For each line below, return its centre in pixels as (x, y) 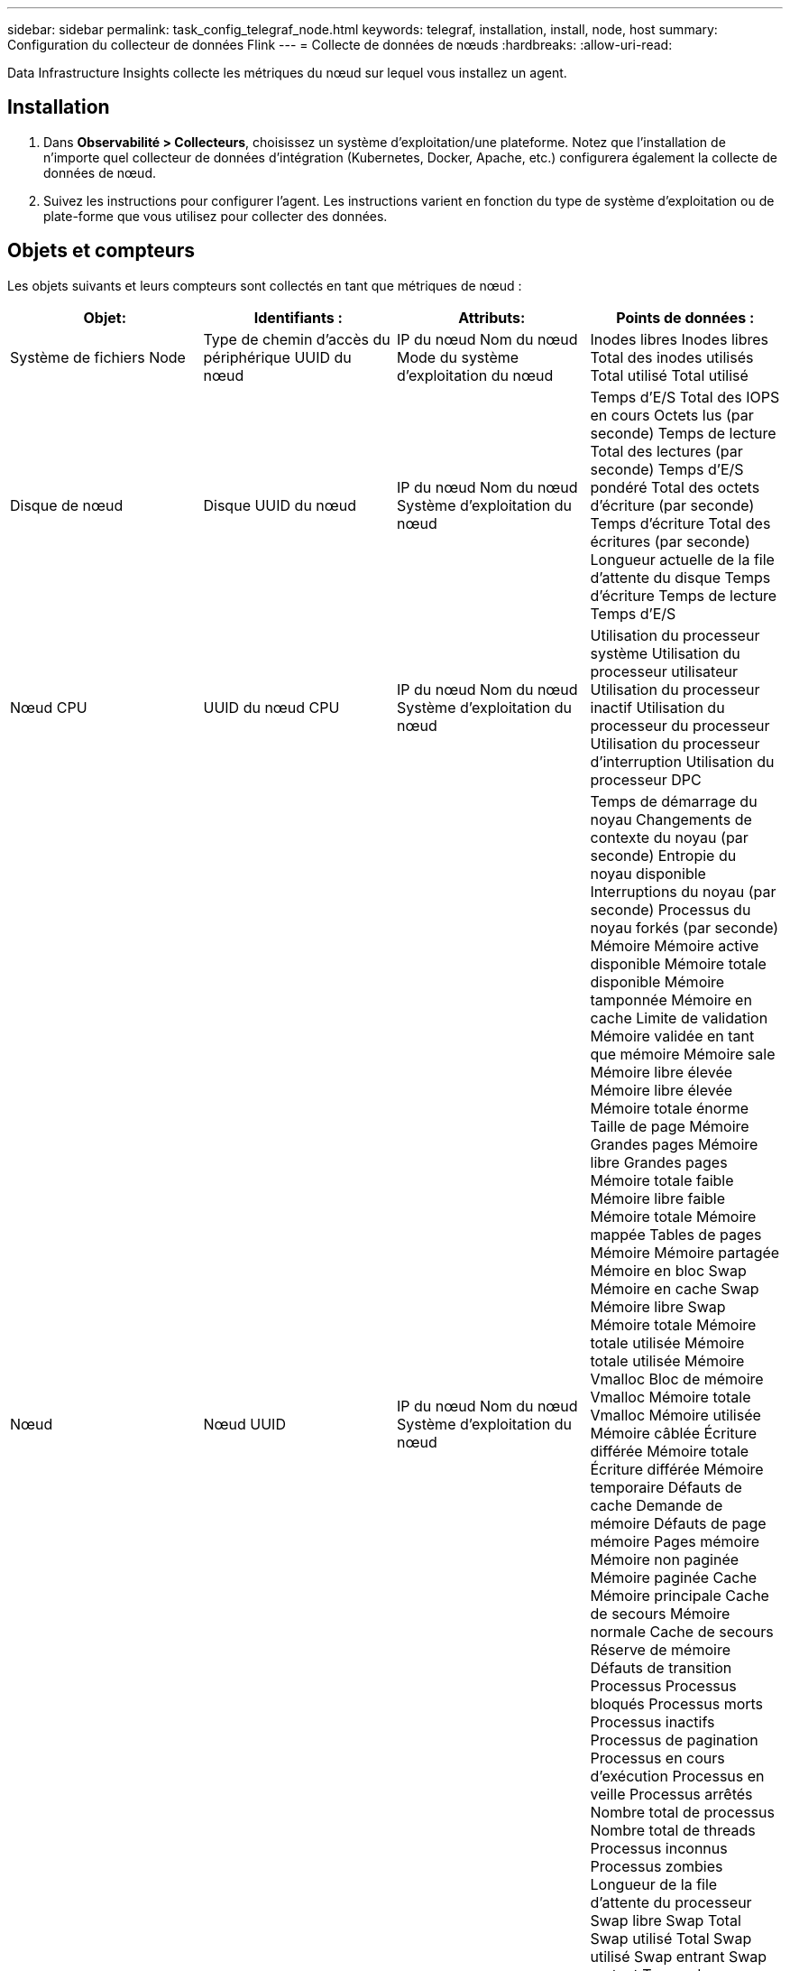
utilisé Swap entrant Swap (679, 1956)
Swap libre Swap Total (666, 1920)
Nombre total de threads (673, 1830)
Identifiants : (298, 317)
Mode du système (458, 357)
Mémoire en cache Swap (675, 1288)
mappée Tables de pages (676, 1234)
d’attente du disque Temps (680, 577)
